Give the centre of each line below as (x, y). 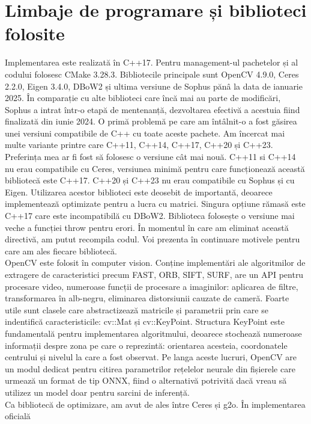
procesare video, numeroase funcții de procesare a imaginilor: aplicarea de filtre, (152, 286)
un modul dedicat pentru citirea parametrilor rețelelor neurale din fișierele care (150, 368)
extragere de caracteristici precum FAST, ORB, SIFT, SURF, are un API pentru (154, 274)
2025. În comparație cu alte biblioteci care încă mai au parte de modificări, (143, 98)
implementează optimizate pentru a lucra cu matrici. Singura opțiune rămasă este (155, 204)
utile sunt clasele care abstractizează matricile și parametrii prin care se (137, 309)
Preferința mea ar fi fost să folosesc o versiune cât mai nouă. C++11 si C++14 (150, 157)
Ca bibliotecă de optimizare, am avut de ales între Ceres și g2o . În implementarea (155, 404)
